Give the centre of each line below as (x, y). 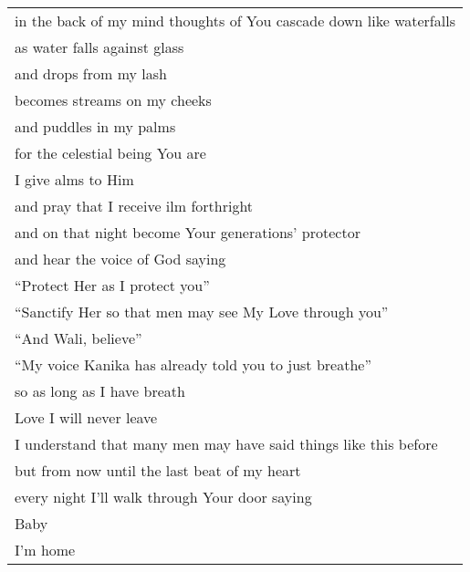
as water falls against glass (99, 47)
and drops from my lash (91, 74)
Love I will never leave (86, 418)
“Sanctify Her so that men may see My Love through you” (202, 312)
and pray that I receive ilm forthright (134, 206)
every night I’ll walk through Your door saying (163, 497)
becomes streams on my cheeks (113, 100)
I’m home (45, 550)
